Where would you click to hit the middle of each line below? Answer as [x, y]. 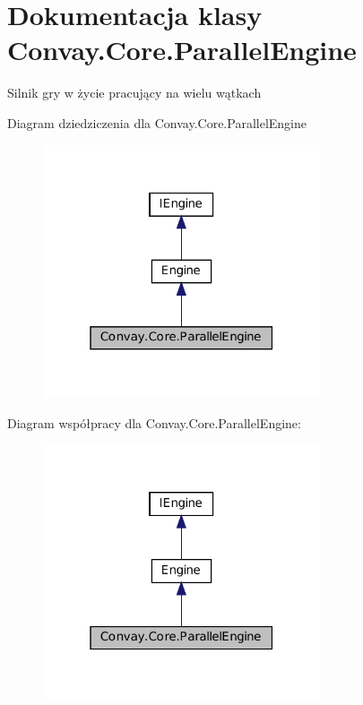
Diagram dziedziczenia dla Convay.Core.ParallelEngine [157, 122]
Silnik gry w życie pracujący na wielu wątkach [134, 93]
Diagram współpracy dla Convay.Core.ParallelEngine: [154, 422]
